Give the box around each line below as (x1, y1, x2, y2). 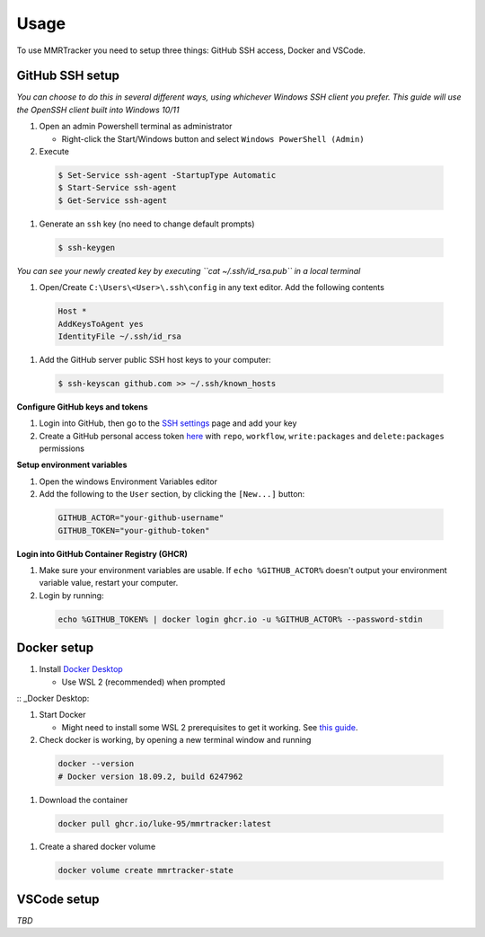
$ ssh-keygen (57, 243, 116, 252)
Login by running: (39, 589, 104, 601)
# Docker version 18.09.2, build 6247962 (57, 771, 243, 782)
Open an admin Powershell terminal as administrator (39, 121, 233, 132)
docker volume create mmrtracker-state (57, 865, 234, 876)
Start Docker (39, 710, 86, 720)
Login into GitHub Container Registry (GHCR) (16, 548, 188, 559)
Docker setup (16, 641, 94, 656)
